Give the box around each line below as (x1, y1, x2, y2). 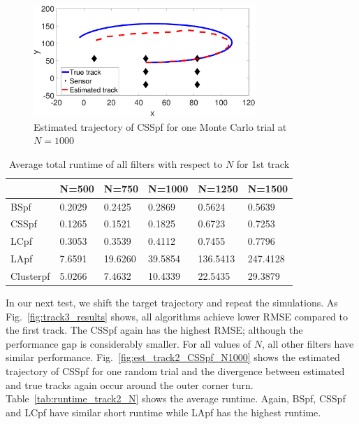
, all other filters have (262, 336, 354, 351)
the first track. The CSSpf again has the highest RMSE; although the (6, 323, 303, 337)
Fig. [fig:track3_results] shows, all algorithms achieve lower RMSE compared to (6, 309, 348, 323)
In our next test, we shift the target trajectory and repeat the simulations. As (6, 295, 338, 309)
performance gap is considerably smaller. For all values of (6, 336, 251, 351)
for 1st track (236, 157, 290, 171)
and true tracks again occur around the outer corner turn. (6, 377, 254, 392)
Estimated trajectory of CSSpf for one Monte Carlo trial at (34, 119, 287, 134)
